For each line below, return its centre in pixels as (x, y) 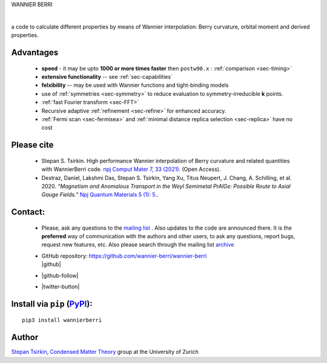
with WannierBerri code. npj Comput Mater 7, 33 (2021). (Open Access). (131, 169)
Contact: (28, 212)
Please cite (32, 145)
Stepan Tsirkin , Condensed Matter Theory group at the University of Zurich (105, 352)
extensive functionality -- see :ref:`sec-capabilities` (107, 76)
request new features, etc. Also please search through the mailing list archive (138, 245)
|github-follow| (60, 275)
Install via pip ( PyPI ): (52, 304)
